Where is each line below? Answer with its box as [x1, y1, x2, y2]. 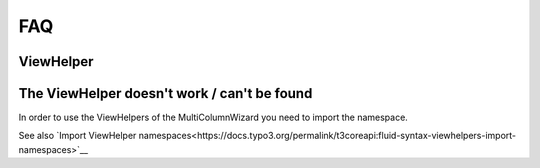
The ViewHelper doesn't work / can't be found [18, 85, 313, 102]
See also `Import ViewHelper [18, 130, 137, 142]
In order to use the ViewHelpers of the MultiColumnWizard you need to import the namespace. [18, 111, 409, 124]
